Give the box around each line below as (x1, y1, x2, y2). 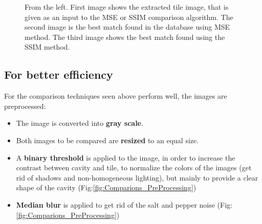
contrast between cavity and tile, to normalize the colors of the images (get (16, 162, 252, 173)
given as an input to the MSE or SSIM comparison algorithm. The (25, 11, 233, 22)
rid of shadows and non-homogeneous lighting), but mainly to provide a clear (16, 172, 258, 183)
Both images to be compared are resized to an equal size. (16, 135, 199, 145)
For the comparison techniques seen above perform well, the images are (4, 91, 227, 101)
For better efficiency (4, 66, 113, 82)
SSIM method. (25, 41, 70, 52)
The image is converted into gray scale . (16, 118, 143, 128)
